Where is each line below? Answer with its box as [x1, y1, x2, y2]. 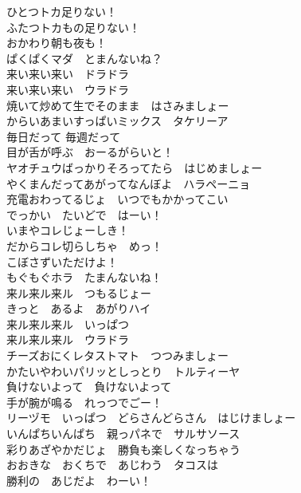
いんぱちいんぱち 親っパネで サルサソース [6, 425, 240, 442]
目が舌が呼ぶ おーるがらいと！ [6, 144, 174, 160]
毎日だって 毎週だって [6, 128, 121, 144]
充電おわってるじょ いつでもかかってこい [6, 191, 229, 207]
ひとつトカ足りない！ [6, 3, 118, 19]
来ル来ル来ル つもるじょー [6, 284, 151, 301]
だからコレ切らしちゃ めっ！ [6, 237, 162, 254]
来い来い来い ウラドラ [6, 81, 129, 97]
